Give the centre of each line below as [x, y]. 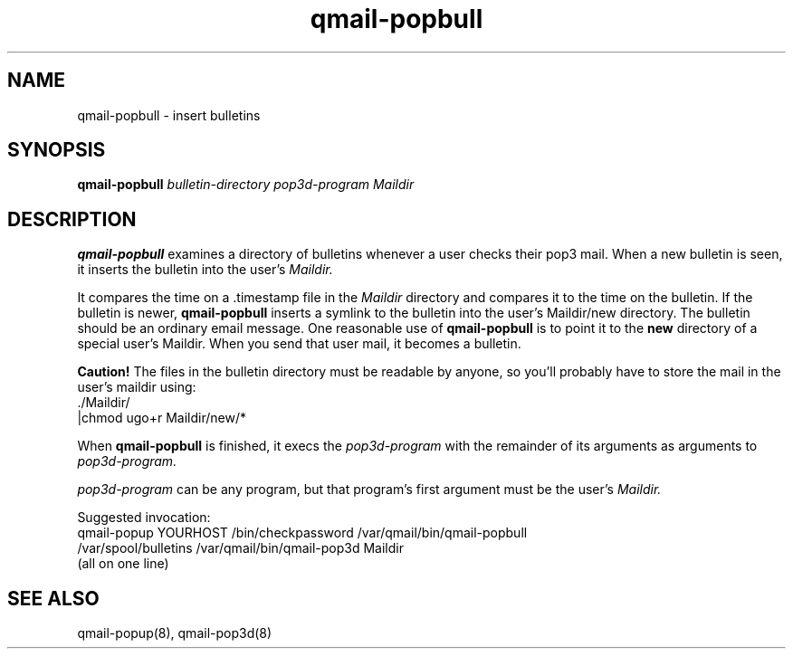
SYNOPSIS [57, 150]
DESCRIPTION [72, 219]
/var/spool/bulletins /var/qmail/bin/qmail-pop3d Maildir [240, 548]
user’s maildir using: [137, 387]
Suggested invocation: [144, 518]
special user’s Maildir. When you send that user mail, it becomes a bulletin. [299, 344]
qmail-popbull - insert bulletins [169, 115]
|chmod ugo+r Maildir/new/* [162, 418]
